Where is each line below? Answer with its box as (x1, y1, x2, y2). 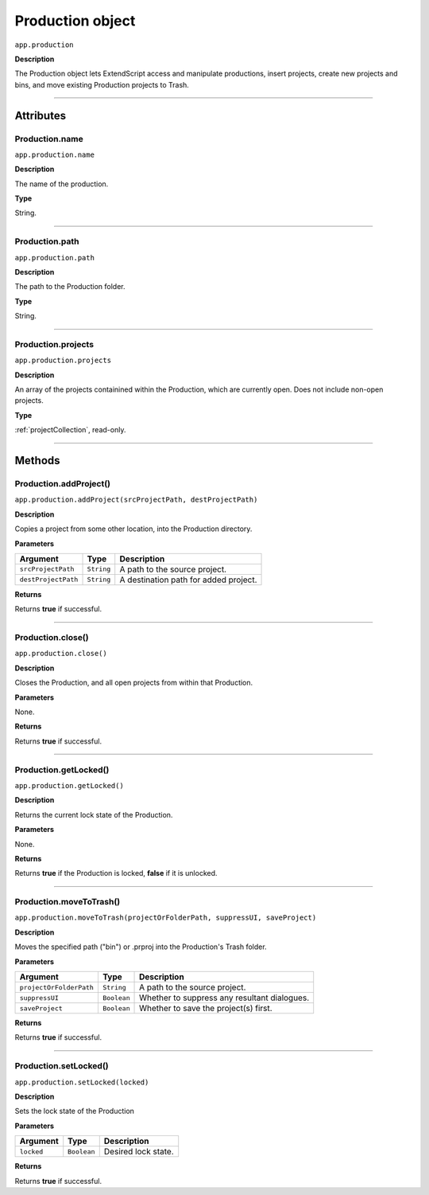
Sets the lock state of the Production (14, 1107, 135, 1116)
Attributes (14, 108, 67, 123)
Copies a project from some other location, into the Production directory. (14, 524, 253, 533)
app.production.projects (14, 356, 111, 365)
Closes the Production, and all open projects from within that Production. (14, 678, 253, 688)
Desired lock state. (103, 1146, 174, 1158)
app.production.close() (14, 649, 107, 658)
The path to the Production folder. (14, 282, 126, 291)
